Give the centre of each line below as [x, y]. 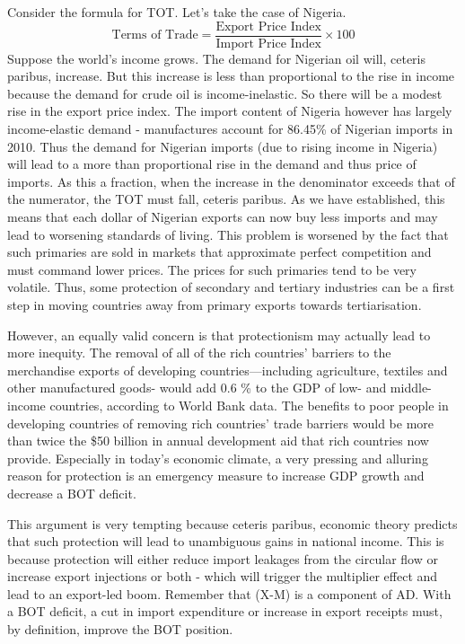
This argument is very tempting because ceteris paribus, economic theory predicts [232, 523]
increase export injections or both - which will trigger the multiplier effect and [223, 576]
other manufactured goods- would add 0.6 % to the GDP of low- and [197, 388]
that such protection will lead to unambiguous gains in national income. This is [226, 541]
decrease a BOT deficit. [72, 493]
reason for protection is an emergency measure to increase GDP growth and [216, 476]
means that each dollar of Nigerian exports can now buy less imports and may [223, 216]
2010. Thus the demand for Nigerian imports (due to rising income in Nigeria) [223, 146]
